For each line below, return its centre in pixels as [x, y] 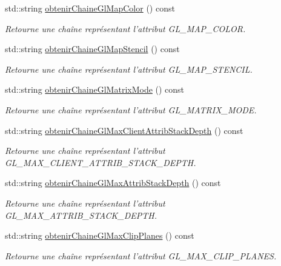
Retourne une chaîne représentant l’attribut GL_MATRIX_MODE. [131, 109]
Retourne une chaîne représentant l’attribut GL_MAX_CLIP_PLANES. [141, 255]
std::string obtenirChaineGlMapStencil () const [92, 49]
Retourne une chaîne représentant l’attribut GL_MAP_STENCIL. [129, 69]
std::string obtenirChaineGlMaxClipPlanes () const [100, 235]
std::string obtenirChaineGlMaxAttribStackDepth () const [113, 183]
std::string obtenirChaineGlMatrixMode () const [95, 89]
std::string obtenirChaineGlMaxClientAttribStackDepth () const [124, 130]
